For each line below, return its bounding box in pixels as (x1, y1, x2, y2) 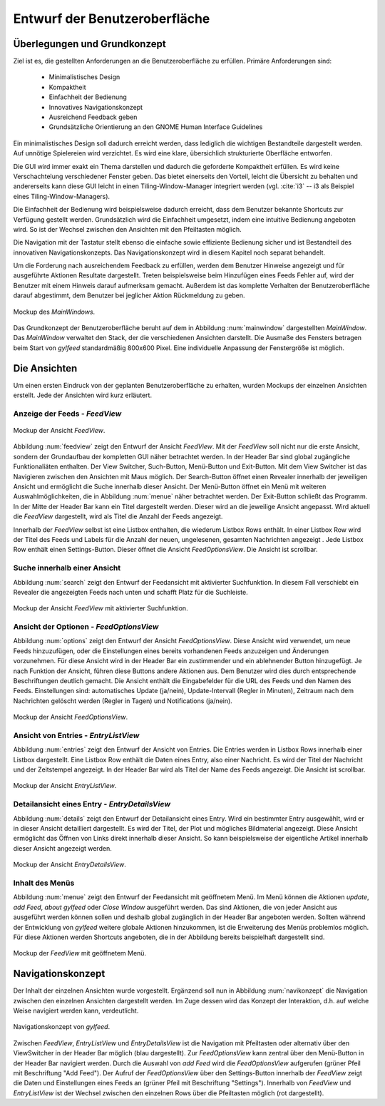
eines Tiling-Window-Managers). (13, 192, 111, 200)
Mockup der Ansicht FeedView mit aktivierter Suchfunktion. (13, 604, 188, 613)
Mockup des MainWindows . (13, 307, 96, 316)
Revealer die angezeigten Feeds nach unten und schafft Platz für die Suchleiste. (13, 588, 249, 596)
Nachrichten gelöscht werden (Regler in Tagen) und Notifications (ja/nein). (13, 696, 233, 705)
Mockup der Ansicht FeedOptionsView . (13, 713, 128, 722)
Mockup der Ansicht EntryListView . (13, 782, 117, 790)
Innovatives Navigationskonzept (48, 103, 143, 111)
